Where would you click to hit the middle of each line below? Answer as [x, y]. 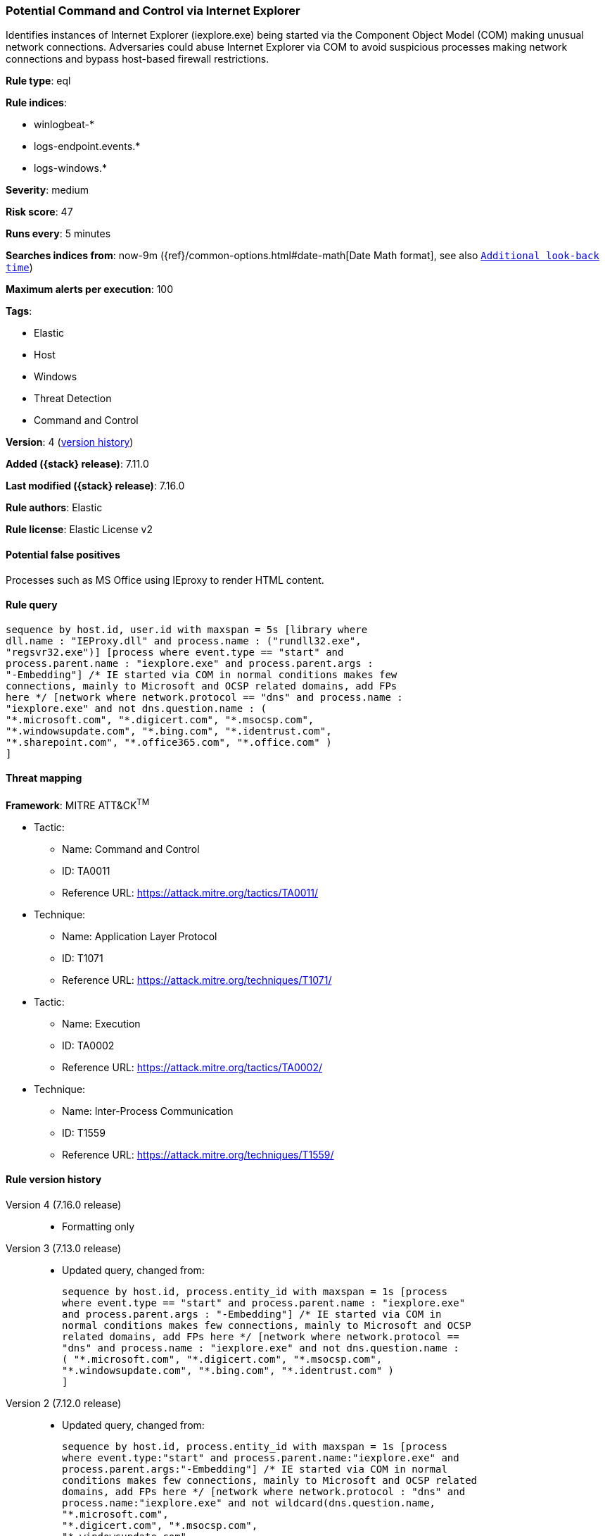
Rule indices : [36, 103]
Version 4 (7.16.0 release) [64, 1204]
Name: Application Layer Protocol [140, 936]
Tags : [19, 311]
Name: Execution [101, 1023]
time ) [19, 268]
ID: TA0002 [88, 1045]
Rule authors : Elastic [54, 508]
